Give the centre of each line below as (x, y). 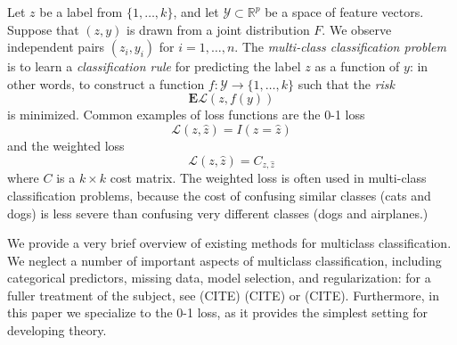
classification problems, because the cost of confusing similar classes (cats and (219, 195)
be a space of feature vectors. (344, 12)
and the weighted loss (66, 145)
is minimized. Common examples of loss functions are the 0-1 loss (186, 115)
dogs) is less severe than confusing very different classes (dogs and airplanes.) (218, 213)
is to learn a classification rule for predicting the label (154, 66)
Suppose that (43, 29)
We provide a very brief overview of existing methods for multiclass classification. (229, 243)
